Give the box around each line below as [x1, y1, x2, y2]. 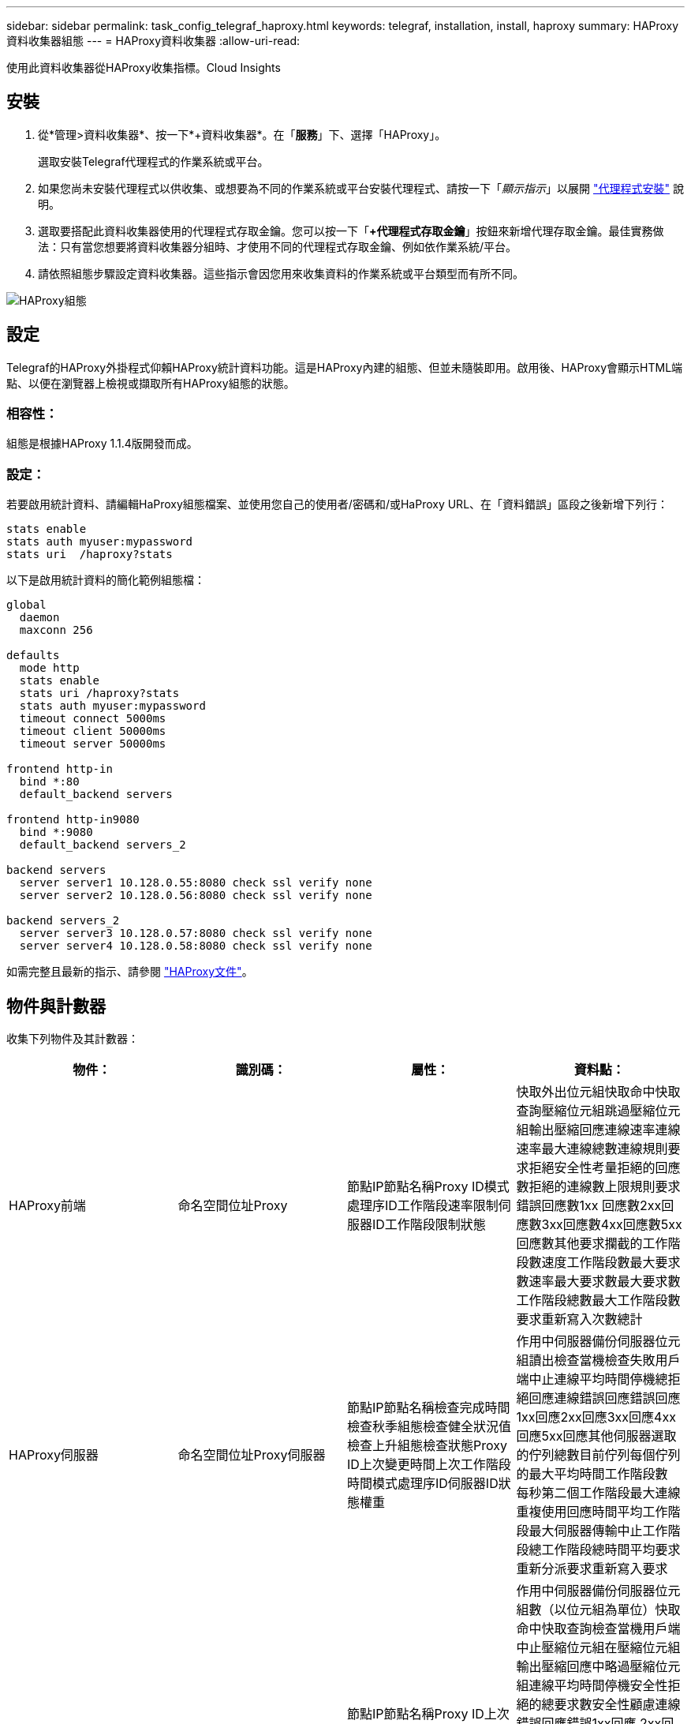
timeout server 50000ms [19, 737, 166, 751]
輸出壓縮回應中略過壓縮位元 [516, 1658, 681, 1675]
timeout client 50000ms [19, 725, 166, 738]
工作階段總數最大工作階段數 [516, 1292, 681, 1309]
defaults [6, 649, 60, 662]
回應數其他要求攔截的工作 [516, 1235, 668, 1252]
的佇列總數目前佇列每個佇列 [516, 1447, 681, 1464]
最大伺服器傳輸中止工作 [529, 1523, 668, 1539]
